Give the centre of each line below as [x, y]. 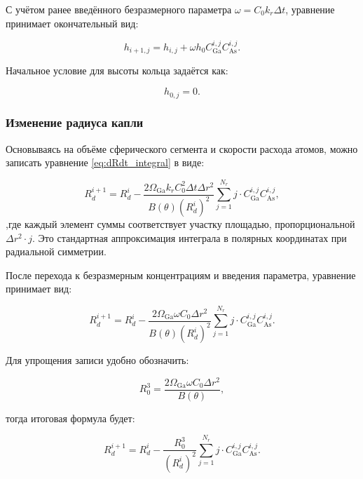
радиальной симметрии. [56, 251]
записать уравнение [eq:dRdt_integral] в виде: [105, 162]
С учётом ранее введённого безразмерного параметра [119, 9]
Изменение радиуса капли [75, 122]
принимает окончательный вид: [72, 23]
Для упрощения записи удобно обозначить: [97, 360]
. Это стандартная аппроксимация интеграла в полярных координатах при [190, 237]
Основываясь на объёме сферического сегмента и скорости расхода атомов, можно [182, 148]
